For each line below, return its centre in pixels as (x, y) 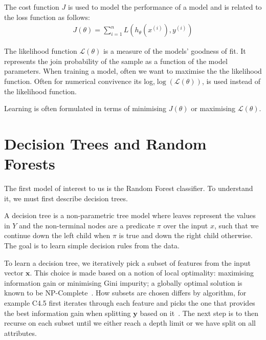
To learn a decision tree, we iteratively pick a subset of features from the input (127, 262)
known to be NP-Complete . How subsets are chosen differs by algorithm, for (125, 293)
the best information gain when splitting (68, 313)
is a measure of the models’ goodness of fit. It (174, 51)
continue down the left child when (57, 235)
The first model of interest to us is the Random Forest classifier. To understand (129, 188)
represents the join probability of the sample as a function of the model (116, 61)
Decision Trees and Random (105, 143)
